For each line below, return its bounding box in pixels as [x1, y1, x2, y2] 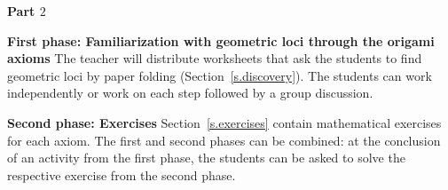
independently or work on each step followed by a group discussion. [7, 83, 373, 102]
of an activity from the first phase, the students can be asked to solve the [7, 148, 405, 167]
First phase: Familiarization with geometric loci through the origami [7, 31, 435, 50]
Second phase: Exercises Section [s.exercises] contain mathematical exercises [7, 113, 442, 131]
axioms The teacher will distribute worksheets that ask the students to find [7, 49, 422, 67]
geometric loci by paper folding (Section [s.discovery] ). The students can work [7, 66, 432, 84]
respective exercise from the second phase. [7, 165, 236, 184]
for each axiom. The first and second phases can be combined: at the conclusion [7, 131, 441, 149]
